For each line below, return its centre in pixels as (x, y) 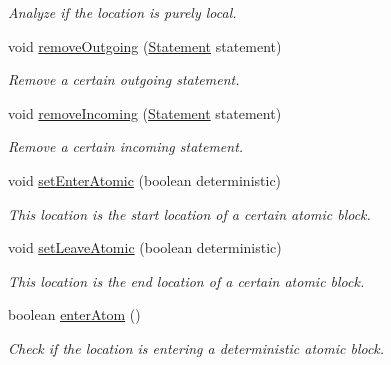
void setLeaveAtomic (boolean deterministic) (145, 247)
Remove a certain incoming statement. (126, 146)
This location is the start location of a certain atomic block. (189, 213)
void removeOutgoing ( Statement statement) (145, 45)
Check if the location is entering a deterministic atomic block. (196, 347)
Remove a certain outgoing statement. (124, 79)
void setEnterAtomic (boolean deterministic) (145, 179)
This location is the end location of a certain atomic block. (186, 280)
